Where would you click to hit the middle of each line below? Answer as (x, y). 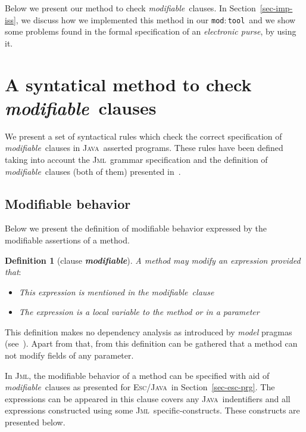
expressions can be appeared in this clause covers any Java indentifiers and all (148, 398)
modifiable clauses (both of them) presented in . (93, 171)
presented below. (35, 422)
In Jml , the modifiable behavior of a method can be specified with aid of (137, 375)
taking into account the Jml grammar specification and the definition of (136, 159)
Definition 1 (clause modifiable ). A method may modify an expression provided (153, 260)
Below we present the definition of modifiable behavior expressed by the (136, 228)
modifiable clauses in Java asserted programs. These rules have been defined (144, 148)
